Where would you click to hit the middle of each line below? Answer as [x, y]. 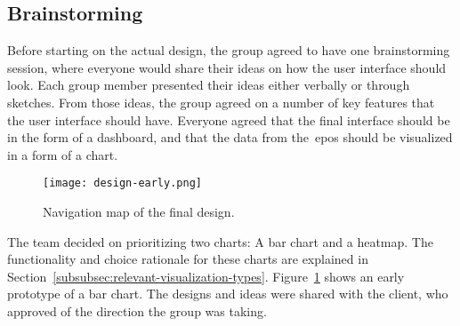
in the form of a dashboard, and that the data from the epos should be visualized [230, 137]
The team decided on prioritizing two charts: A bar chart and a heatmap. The [220, 241]
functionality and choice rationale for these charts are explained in [188, 259]
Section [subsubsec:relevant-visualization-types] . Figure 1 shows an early [206, 276]
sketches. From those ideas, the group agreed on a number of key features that [221, 102]
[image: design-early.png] [122, 183]
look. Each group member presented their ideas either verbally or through [209, 85]
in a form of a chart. [63, 154]
